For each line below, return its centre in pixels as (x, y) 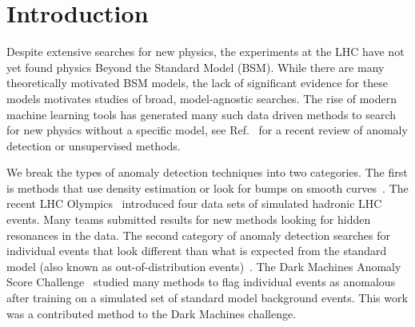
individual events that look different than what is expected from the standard (197, 251)
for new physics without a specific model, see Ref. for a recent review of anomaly (207, 130)
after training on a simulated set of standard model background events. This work (207, 298)
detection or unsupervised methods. (94, 145)
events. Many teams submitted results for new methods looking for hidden (189, 219)
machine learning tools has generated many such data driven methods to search (202, 114)
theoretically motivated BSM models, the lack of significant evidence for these (197, 83)
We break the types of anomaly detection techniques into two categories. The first (207, 172)
